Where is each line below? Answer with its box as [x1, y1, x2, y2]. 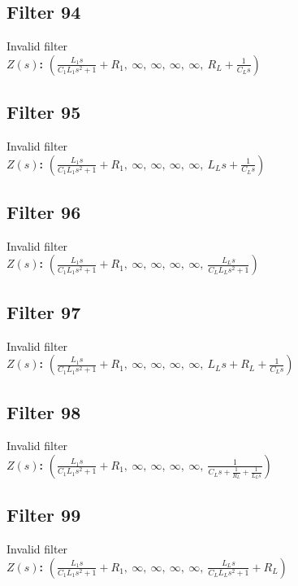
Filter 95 [6, 99, 81, 125]
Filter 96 [6, 199, 81, 224]
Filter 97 [6, 299, 81, 324]
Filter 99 [6, 502, 81, 527]
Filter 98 [6, 399, 81, 424]
